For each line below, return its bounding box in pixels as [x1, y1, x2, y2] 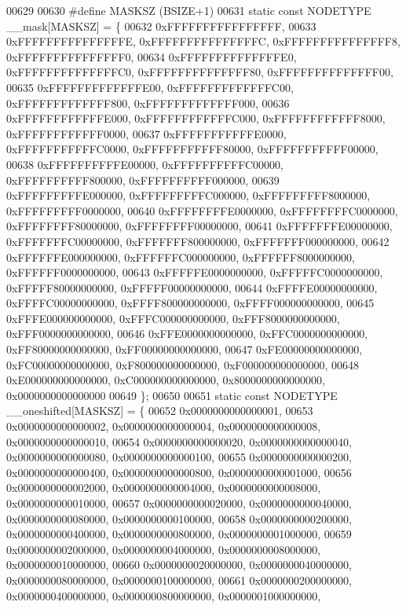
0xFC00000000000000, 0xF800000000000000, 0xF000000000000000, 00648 [6, 356, 359, 372]
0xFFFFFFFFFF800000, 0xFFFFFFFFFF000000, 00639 [6, 171, 280, 188]
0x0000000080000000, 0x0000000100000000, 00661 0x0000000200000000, [6, 571, 352, 588]
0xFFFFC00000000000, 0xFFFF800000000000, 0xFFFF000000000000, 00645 [6, 295, 375, 311]
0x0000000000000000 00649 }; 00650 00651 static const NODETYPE [6, 387, 338, 403]
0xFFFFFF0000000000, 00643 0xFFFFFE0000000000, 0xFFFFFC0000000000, [6, 264, 383, 281]
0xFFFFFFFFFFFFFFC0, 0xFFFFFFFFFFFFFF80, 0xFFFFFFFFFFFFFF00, [6, 64, 393, 80]
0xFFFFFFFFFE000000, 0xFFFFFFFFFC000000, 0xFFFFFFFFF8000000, [6, 187, 371, 204]
